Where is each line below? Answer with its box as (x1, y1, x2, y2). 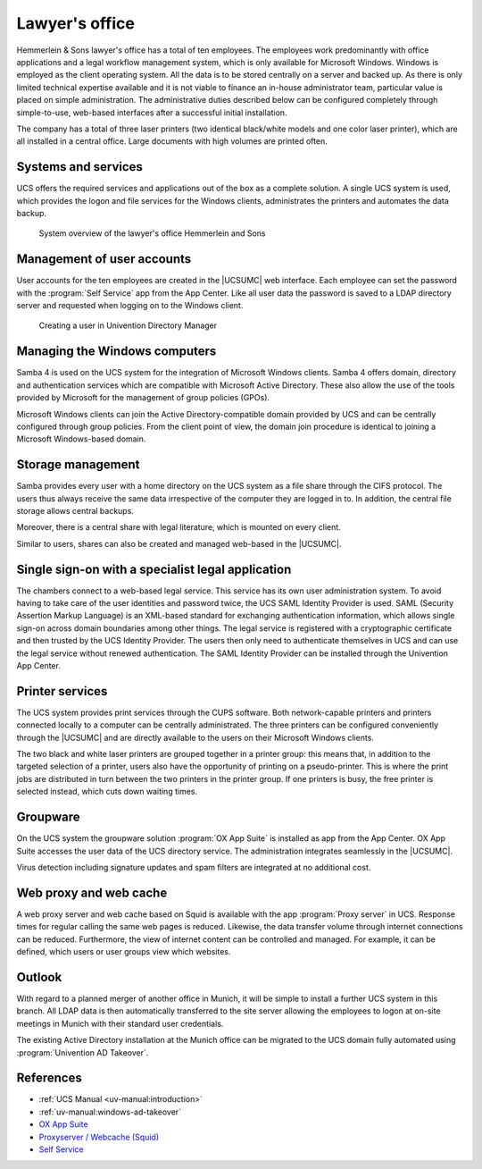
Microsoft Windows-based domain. (16, 433, 146, 444)
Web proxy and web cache (16, 885, 168, 900)
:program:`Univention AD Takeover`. (16, 1047, 149, 1058)
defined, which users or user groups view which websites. (16, 946, 231, 957)
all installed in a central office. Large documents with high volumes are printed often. (16, 136, 328, 147)
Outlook (16, 970, 62, 985)
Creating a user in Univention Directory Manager (38, 320, 218, 331)
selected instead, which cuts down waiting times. (16, 786, 198, 797)
